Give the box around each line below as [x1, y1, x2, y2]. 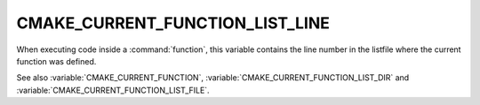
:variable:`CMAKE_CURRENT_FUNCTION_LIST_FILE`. [16, 85, 210, 95]
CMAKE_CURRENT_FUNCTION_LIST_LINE [16, 13, 331, 33]
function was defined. [16, 56, 97, 66]
